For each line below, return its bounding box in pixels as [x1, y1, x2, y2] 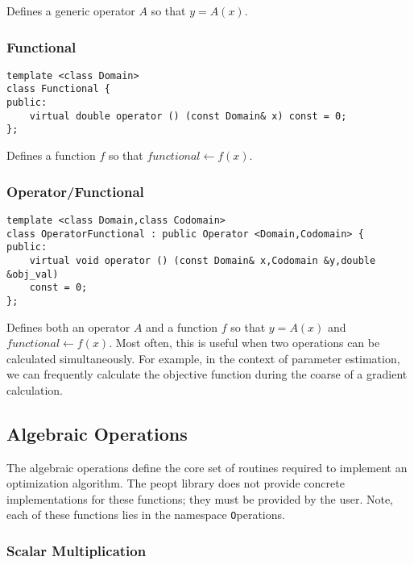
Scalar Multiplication [6, 541, 147, 561]
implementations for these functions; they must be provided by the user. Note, [6, 490, 394, 507]
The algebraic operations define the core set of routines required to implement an [6, 458, 408, 475]
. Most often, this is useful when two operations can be [109, 334, 380, 351]
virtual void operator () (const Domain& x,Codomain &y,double [29, 254, 376, 266]
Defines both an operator [6, 318, 130, 335]
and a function [146, 318, 218, 335]
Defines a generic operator [6, 2, 135, 19]
